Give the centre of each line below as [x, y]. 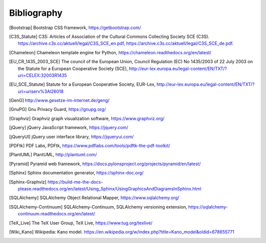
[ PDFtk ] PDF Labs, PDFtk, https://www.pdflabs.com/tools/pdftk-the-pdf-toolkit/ [90, 146]
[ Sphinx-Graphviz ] [28, 182]
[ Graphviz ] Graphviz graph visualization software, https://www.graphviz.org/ [87, 118]
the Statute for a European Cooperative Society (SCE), [73, 69]
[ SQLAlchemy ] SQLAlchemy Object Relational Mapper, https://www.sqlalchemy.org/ [94, 198]
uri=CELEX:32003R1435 [43, 75]
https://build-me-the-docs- [75, 182]
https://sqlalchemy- [208, 207]
